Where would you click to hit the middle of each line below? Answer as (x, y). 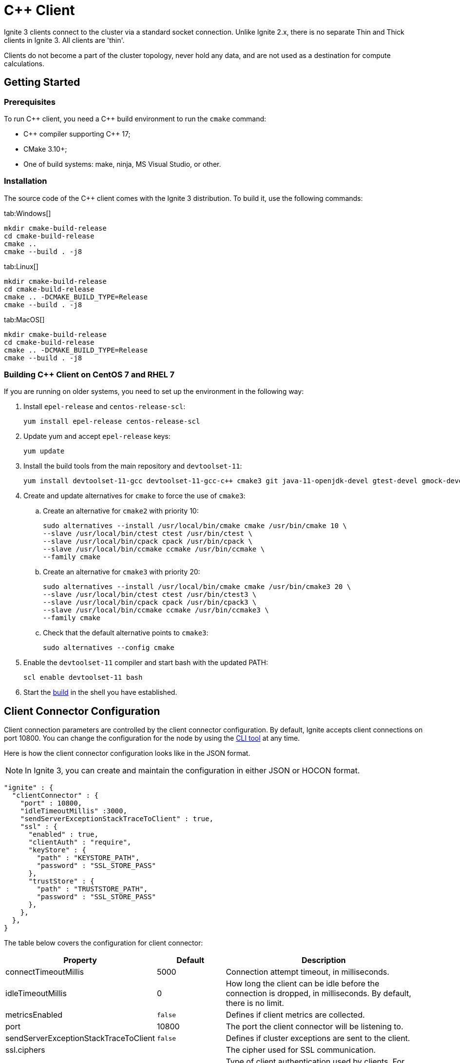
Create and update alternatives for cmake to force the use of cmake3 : (134, 496)
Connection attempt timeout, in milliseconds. (307, 972)
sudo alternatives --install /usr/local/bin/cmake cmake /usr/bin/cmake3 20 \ (197, 587)
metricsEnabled (34, 1015)
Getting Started (42, 82)
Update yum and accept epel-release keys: (97, 436)
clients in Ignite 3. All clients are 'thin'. (64, 40)
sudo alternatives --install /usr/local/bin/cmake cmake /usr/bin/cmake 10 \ (195, 526)
